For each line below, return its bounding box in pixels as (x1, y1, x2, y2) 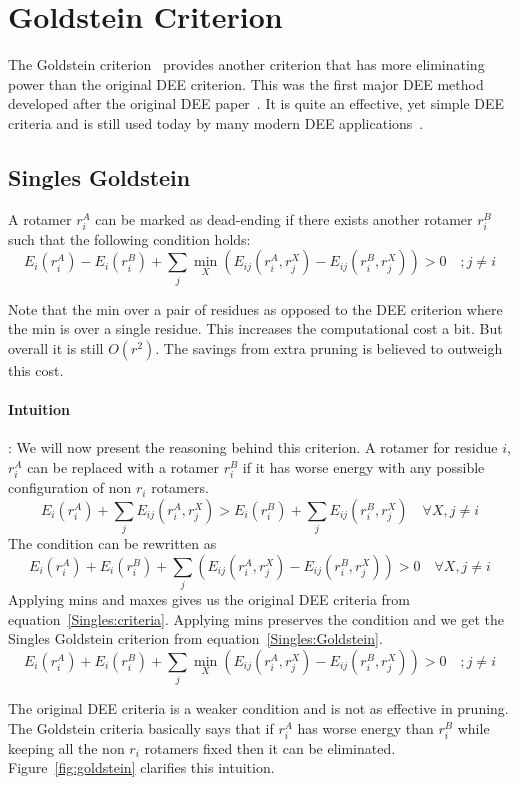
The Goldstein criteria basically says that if (8, 717, 274, 738)
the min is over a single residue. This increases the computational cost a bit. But (8, 318, 503, 339)
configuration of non (8, 477, 132, 498)
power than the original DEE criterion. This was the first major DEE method (8, 73, 484, 94)
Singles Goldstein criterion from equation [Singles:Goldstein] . (8, 628, 383, 649)
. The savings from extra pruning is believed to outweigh (155, 337, 503, 358)
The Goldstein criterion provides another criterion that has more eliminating (8, 54, 485, 75)
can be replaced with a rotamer (27, 456, 219, 477)
